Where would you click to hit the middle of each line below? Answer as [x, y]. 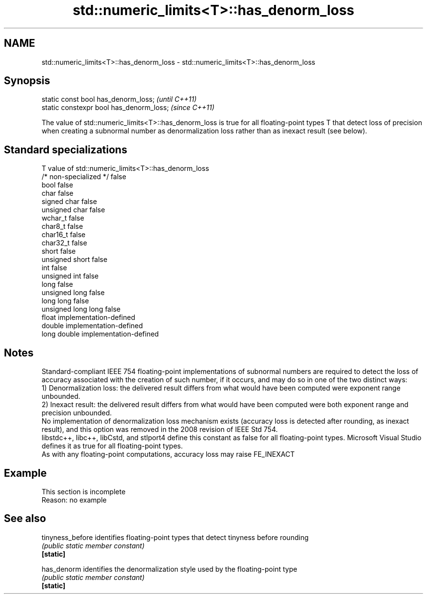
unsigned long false [73, 293]
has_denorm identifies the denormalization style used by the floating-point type [169, 569]
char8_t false [62, 226]
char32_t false [64, 243]
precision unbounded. [77, 413]
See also [25, 519]
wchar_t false [63, 218]
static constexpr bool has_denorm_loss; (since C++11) [128, 108]
